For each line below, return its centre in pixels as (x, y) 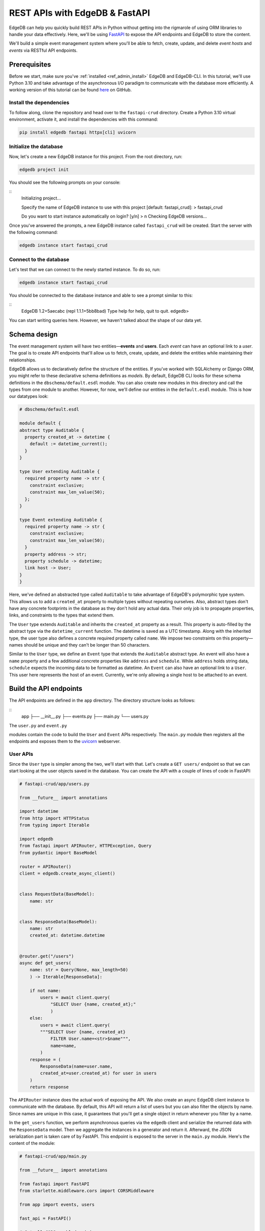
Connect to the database (39, 259)
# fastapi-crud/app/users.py (54, 784)
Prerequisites (30, 64)
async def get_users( (45, 963)
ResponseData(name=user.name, (76, 1066)
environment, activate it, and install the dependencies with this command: (83, 119)
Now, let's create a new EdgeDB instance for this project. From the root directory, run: (96, 156)
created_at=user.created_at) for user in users (98, 1073)
